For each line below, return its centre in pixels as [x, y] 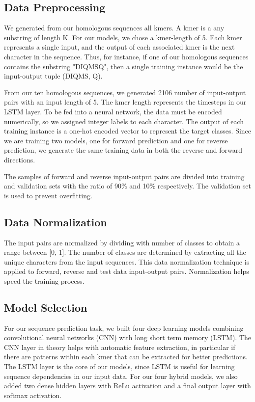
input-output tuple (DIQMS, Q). [53, 76]
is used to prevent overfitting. [48, 195]
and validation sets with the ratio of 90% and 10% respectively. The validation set [127, 186]
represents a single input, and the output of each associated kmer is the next [119, 47]
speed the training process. [44, 281]
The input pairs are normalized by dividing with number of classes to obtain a [122, 242]
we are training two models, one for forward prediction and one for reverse [116, 140]
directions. [20, 159]
